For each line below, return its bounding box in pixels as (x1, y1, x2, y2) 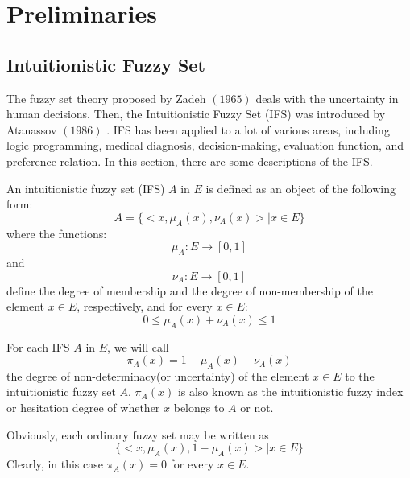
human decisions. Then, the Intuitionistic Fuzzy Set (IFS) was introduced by (6, 105, 386, 122)
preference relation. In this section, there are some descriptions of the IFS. (6, 152, 373, 169)
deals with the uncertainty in (255, 89, 399, 106)
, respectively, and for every (77, 298, 213, 315)
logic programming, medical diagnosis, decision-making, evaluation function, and (6, 137, 404, 154)
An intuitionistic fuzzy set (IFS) (6, 179, 165, 196)
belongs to (173, 399, 225, 416)
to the (345, 367, 375, 384)
